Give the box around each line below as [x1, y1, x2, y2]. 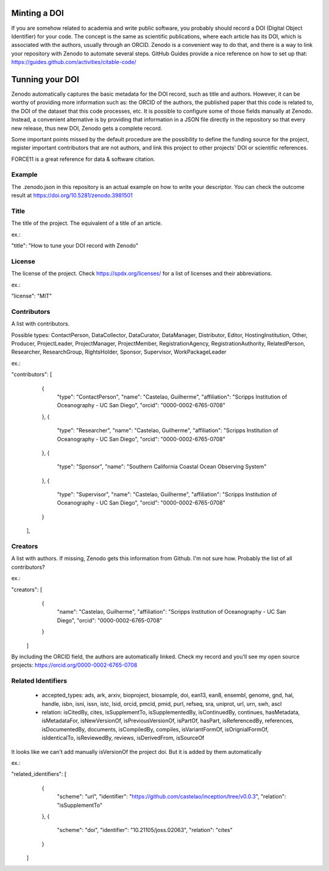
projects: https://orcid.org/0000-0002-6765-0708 [11, 661, 138, 669]
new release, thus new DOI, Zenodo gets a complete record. [11, 124, 163, 132]
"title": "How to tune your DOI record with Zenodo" [11, 242, 139, 249]
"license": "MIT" [11, 293, 52, 300]
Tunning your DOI [11, 74, 79, 85]
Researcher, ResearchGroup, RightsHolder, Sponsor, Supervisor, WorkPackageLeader [11, 348, 227, 356]
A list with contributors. [11, 320, 70, 327]
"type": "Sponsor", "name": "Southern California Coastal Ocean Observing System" [57, 463, 267, 471]
